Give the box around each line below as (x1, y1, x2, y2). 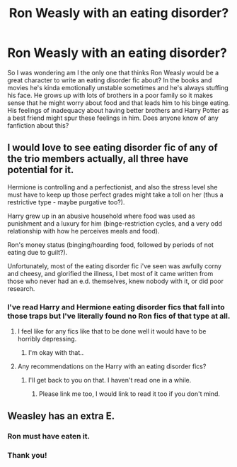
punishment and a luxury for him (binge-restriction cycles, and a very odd (7, 219, 223, 228)
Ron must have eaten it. (7, 432, 91, 441)
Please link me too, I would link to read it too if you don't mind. (38, 390, 221, 398)
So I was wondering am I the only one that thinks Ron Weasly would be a (7, 68, 219, 77)
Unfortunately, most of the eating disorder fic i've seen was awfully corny (7, 261, 221, 270)
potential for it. (7, 164, 74, 176)
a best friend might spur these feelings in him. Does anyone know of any (7, 114, 219, 122)
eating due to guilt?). (7, 248, 68, 256)
